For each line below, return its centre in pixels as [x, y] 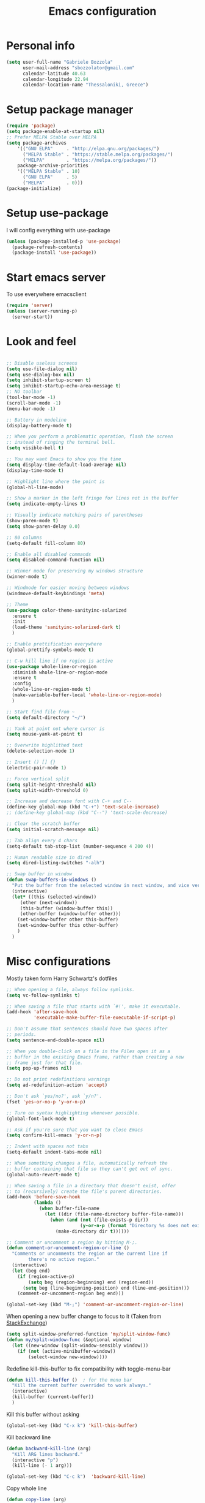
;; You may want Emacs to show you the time [64, 459]
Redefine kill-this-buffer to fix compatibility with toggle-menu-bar [88, 1369]
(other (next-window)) [49, 902]
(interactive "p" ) [35, 1460]
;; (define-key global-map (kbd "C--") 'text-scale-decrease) [87, 813]
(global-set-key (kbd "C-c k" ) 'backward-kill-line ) [76, 1477]
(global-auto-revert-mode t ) [43, 1174]
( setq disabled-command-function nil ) [56, 560]
